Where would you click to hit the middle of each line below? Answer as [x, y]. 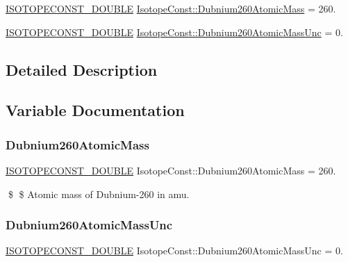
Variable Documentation [95, 110]
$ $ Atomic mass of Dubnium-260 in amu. [99, 194]
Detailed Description [82, 69]
